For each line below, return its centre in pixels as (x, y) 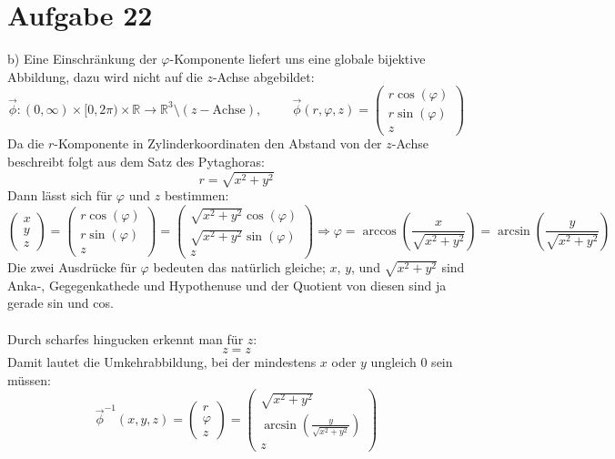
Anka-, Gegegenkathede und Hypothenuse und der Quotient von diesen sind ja (227, 285)
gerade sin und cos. (60, 303)
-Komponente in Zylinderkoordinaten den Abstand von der (218, 143)
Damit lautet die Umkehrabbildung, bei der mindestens (162, 362)
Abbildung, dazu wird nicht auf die (105, 76)
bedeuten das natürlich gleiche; (239, 267)
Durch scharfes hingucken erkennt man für (126, 338)
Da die (26, 143)
